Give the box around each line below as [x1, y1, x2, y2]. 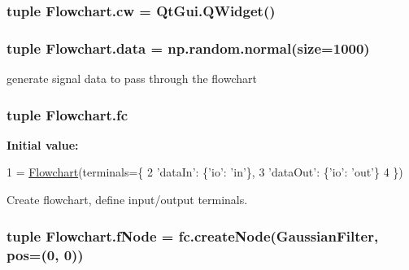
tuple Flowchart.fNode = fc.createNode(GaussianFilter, [7, 225, 379, 246]
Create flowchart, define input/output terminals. [7, 191, 248, 208]
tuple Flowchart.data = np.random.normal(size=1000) [7, 37, 370, 58]
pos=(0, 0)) [7, 244, 84, 264]
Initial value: [7, 136, 79, 153]
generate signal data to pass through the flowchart [7, 70, 257, 87]
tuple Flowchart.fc [7, 104, 128, 124]
